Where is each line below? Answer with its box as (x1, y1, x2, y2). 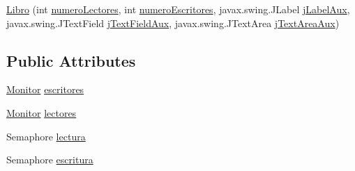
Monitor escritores (6, 82, 84, 97)
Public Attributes (6, 49, 136, 71)
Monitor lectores (6, 105, 77, 120)
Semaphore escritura (6, 152, 93, 167)
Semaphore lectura (6, 129, 86, 143)
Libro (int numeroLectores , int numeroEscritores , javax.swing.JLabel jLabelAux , (6, 2, 350, 16)
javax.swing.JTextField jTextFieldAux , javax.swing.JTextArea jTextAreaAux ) (6, 15, 340, 30)
